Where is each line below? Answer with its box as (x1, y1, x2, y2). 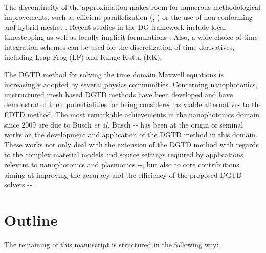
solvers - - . (4, 179, 34, 190)
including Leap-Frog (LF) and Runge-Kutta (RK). (4, 51, 162, 62)
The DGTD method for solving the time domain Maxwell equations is (4, 69, 224, 79)
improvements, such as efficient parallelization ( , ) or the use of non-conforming (4, 11, 253, 22)
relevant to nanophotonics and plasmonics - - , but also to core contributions (4, 159, 239, 170)
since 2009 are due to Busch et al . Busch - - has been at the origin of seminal (4, 119, 243, 130)
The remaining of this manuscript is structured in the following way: (4, 239, 219, 249)
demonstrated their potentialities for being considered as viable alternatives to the (4, 99, 262, 110)
